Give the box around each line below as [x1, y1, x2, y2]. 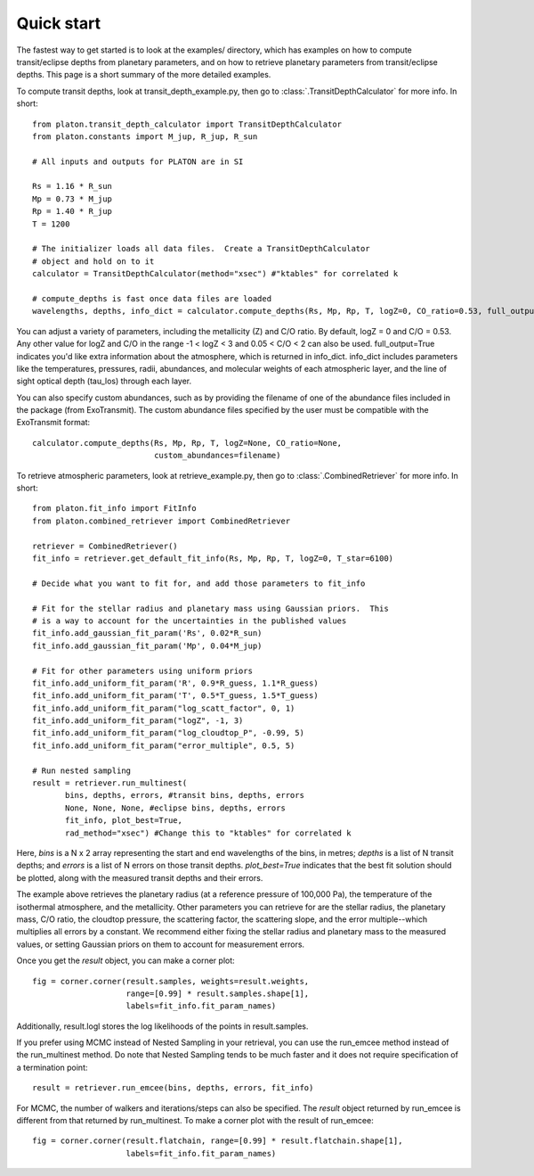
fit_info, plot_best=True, [65, 816, 182, 826]
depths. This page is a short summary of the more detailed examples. [16, 70, 271, 80]
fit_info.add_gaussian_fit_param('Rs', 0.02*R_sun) [32, 629, 263, 638]
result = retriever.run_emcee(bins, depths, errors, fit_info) [32, 1083, 314, 1093]
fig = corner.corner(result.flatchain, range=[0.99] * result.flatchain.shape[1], [32, 1136, 403, 1146]
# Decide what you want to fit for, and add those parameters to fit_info [32, 578, 366, 588]
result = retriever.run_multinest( [32, 778, 188, 788]
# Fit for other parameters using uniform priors [32, 665, 254, 676]
